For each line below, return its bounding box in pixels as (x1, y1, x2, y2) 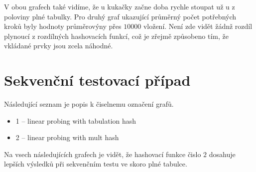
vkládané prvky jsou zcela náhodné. (4, 40, 113, 51)
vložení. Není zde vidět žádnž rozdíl (143, 21, 253, 31)
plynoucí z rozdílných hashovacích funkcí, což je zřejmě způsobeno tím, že (4, 30, 229, 41)
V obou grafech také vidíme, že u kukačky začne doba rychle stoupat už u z (4, 1, 235, 11)
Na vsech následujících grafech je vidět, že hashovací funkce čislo (4, 149, 201, 159)
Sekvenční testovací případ (4, 70, 191, 90)
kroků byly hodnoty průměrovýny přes (4, 21, 122, 31)
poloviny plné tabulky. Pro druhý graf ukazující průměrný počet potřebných (4, 11, 237, 21)
